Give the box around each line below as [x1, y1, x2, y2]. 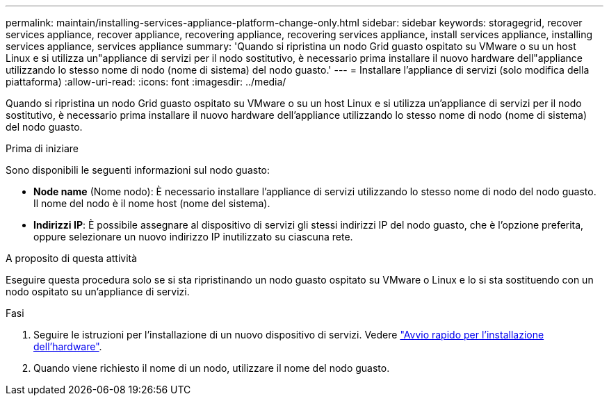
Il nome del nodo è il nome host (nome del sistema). [33, 197, 270, 209]
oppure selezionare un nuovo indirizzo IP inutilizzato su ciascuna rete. [33, 231, 353, 243]
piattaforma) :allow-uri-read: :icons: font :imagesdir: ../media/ [6, 76, 286, 88]
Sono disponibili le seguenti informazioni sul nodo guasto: [6, 164, 270, 176]
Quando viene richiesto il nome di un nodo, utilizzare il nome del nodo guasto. [33, 362, 390, 374]
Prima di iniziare [6, 142, 79, 154]
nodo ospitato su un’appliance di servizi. [6, 286, 190, 297]
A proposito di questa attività [6, 252, 138, 264]
